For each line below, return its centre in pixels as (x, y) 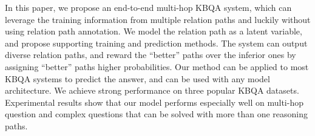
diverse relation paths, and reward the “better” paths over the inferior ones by (151, 55)
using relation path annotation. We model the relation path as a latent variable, (154, 31)
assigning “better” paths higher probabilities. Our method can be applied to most (157, 66)
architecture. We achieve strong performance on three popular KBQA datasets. (152, 90)
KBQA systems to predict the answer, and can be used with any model (137, 78)
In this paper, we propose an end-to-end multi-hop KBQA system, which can (148, 7)
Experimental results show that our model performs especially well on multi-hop (154, 102)
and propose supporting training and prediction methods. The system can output (156, 43)
